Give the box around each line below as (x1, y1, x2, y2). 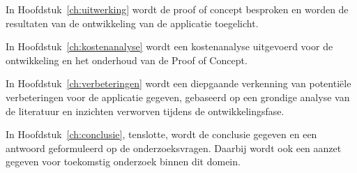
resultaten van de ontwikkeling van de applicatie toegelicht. (6, 15, 259, 30)
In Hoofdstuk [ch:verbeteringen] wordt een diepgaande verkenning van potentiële (6, 76, 351, 91)
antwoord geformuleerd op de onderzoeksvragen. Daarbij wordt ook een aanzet (6, 140, 342, 155)
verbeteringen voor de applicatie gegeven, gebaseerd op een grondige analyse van (6, 89, 350, 104)
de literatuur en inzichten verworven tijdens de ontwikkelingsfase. (6, 103, 284, 118)
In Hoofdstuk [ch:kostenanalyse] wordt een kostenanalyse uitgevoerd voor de (6, 39, 333, 54)
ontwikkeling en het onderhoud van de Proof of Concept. (6, 52, 248, 67)
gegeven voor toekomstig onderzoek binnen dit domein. (6, 154, 241, 169)
